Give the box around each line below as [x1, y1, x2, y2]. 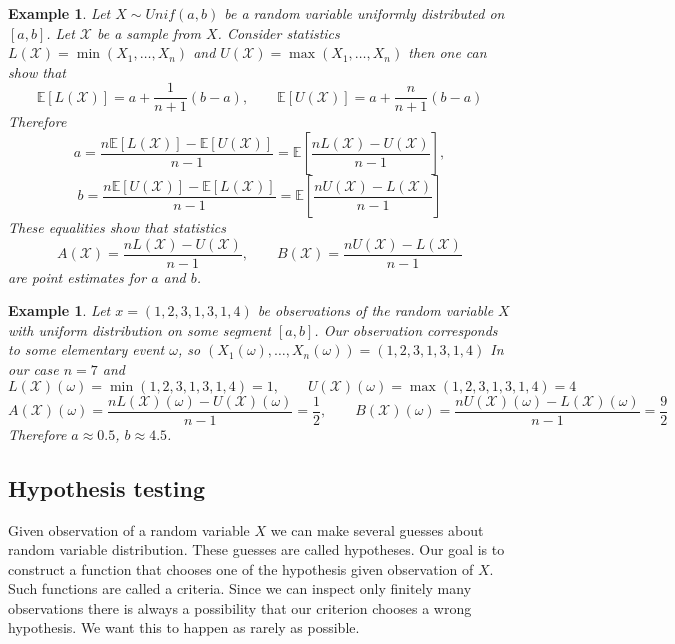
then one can [408, 42, 487, 63]
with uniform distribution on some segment [8, 319, 272, 340]
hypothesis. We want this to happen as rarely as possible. [8, 617, 360, 638]
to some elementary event [8, 339, 165, 360]
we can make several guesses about [270, 519, 484, 540]
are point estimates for [8, 266, 147, 287]
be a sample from [96, 22, 201, 43]
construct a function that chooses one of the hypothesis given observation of [8, 558, 474, 579]
